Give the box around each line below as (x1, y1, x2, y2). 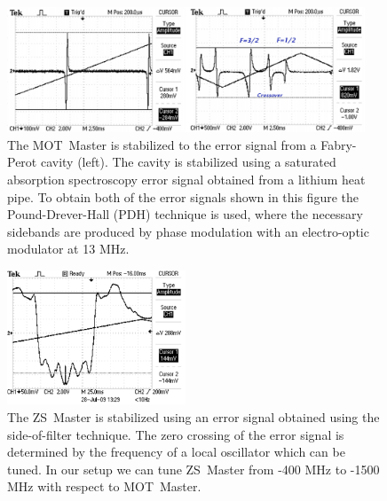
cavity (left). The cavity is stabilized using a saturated (40, 153, 336, 171)
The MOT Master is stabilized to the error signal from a (7, 135, 317, 153)
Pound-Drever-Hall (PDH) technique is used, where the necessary (7, 205, 364, 223)
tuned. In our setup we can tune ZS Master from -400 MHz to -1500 (7, 459, 380, 478)
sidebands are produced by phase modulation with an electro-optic (7, 222, 369, 240)
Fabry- (320, 135, 357, 153)
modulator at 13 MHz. (7, 239, 130, 258)
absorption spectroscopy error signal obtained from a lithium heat (7, 169, 366, 188)
